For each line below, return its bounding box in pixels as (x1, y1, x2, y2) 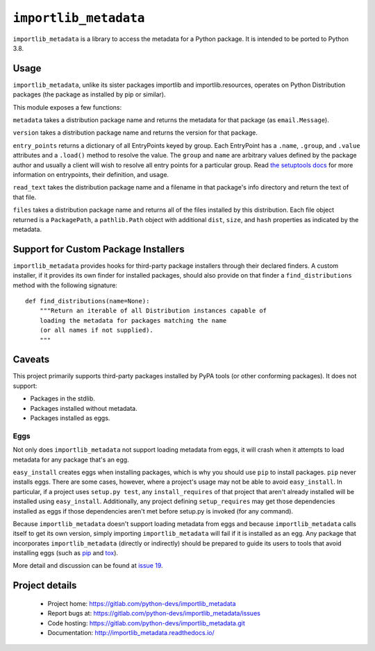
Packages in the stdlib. (30, 394, 95, 403)
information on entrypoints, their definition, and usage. (12, 170, 169, 178)
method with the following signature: (12, 281, 118, 289)
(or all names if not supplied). (39, 326, 154, 335)
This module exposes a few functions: (12, 103, 122, 111)
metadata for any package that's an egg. (12, 455, 129, 464)
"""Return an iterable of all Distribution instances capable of (39, 307, 267, 315)
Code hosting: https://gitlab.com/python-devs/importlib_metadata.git (47, 618, 246, 627)
